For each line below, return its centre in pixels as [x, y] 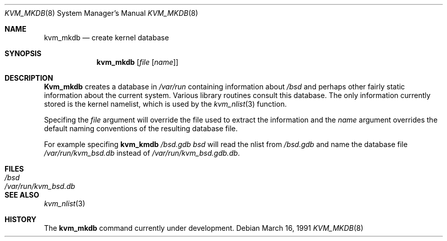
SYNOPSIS [23, 53]
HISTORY [21, 219]
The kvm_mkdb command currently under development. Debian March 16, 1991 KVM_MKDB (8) [204, 228]
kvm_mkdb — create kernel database [107, 38]
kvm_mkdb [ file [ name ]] [137, 62]
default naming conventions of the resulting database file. [141, 128]
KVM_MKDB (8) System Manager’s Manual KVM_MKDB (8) [101, 13]
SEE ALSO [22, 195]
